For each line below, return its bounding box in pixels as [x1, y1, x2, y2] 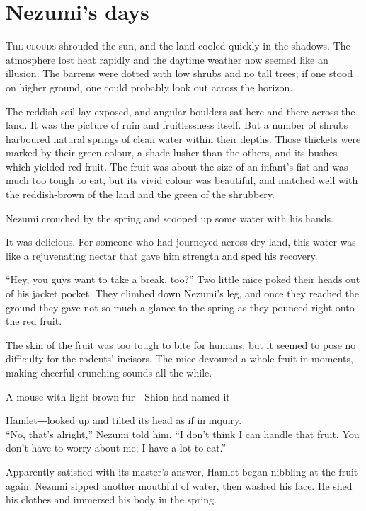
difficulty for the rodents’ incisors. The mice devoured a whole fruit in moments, [6, 351, 353, 366]
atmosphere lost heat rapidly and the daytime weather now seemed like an [6, 52, 328, 67]
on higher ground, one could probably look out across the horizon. [6, 79, 293, 94]
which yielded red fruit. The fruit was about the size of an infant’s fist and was [6, 159, 348, 173]
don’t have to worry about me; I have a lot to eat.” [6, 440, 227, 455]
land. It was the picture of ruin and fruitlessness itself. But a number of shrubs [6, 117, 348, 132]
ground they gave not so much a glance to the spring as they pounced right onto [6, 299, 355, 314]
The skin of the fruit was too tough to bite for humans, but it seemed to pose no [6, 337, 356, 352]
